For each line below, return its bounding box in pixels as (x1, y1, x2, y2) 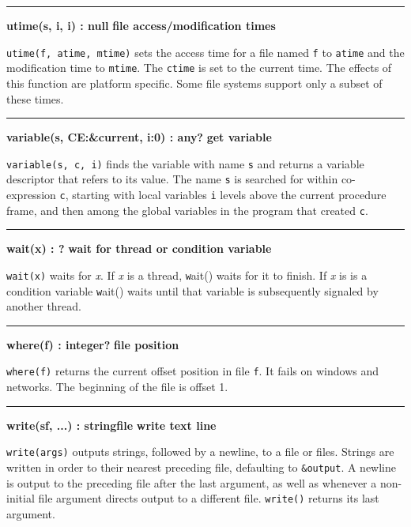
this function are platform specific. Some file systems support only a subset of (6, 74, 383, 91)
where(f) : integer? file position (6, 336, 179, 352)
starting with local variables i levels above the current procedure (72, 186, 386, 202)
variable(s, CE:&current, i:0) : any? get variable (6, 129, 272, 145)
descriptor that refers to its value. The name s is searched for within (6, 171, 338, 187)
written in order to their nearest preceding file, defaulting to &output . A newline (6, 458, 397, 475)
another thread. (6, 298, 81, 314)
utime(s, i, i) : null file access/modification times (6, 17, 276, 33)
